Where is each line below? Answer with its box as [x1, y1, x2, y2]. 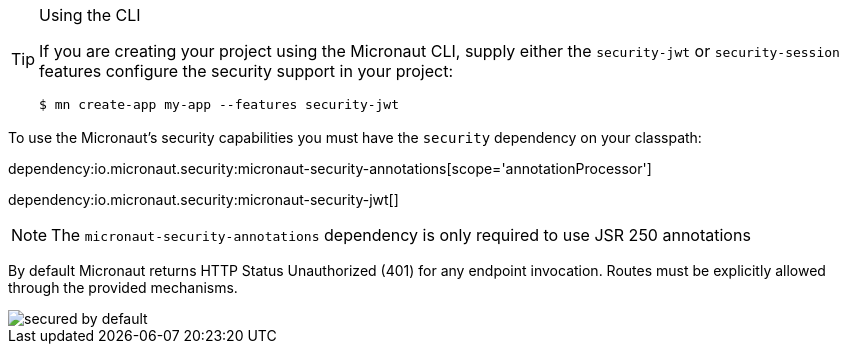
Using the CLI [39, 5, 141, 25]
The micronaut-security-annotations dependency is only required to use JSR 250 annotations [51, 225, 751, 245]
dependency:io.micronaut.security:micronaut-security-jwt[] [8, 191, 399, 208]
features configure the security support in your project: [39, 61, 454, 81]
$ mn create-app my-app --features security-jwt [39, 97, 400, 112]
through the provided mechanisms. [8, 279, 238, 296]
